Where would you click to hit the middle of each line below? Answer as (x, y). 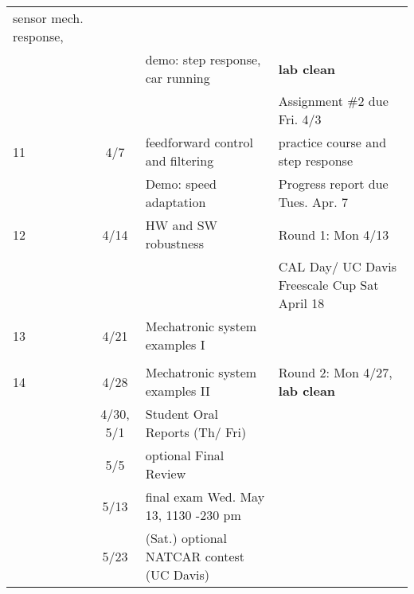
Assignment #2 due (333, 101)
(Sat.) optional (186, 538)
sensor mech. (48, 18)
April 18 (301, 303)
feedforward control (199, 142)
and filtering (180, 160)
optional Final (185, 455)
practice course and (332, 142)
